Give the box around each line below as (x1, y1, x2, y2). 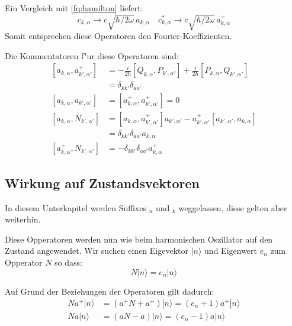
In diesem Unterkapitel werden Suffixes (5, 201, 146, 214)
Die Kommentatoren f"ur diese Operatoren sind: (5, 49, 179, 62)
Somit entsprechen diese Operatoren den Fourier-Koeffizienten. (5, 30, 232, 42)
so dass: (54, 256, 82, 268)
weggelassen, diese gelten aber (178, 201, 287, 214)
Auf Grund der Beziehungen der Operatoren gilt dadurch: (5, 285, 214, 297)
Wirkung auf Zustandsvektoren (5, 173, 200, 192)
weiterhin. (5, 213, 41, 225)
